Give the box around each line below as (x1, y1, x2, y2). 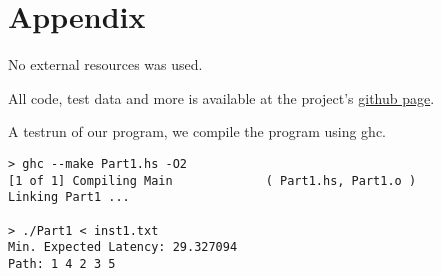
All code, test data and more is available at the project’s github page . (8, 87, 435, 108)
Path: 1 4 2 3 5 (8, 256, 116, 271)
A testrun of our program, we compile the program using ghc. (8, 121, 386, 142)
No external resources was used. (8, 54, 203, 75)
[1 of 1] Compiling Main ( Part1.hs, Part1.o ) (8, 173, 417, 188)
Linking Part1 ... (8, 190, 130, 205)
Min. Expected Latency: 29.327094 (8, 240, 238, 255)
